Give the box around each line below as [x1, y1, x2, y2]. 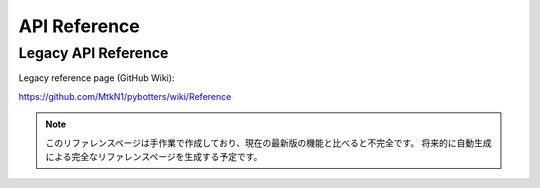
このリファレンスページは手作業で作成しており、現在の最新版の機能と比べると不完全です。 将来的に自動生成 [45, 136, 492, 149]
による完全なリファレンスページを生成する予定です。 [45, 150, 263, 162]
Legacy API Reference [18, 44, 169, 62]
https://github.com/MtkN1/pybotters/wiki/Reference [18, 90, 232, 102]
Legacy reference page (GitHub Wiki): [18, 72, 175, 84]
